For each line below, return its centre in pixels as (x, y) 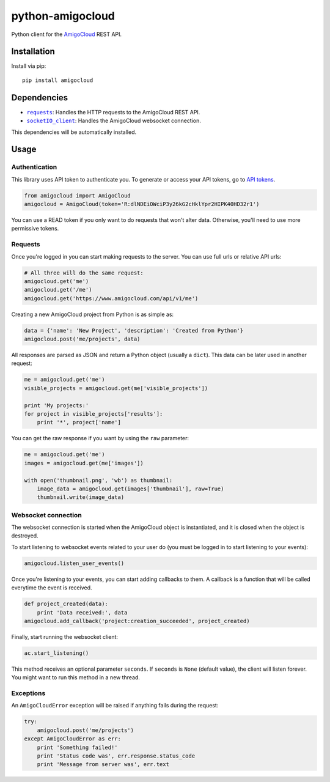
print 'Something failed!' (78, 747)
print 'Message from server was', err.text (103, 765)
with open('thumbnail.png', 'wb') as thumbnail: (98, 480)
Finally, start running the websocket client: (65, 636)
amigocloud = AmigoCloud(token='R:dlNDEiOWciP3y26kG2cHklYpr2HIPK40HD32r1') (142, 204)
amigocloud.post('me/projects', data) (82, 339)
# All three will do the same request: (84, 273)
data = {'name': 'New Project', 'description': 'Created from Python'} (134, 330)
